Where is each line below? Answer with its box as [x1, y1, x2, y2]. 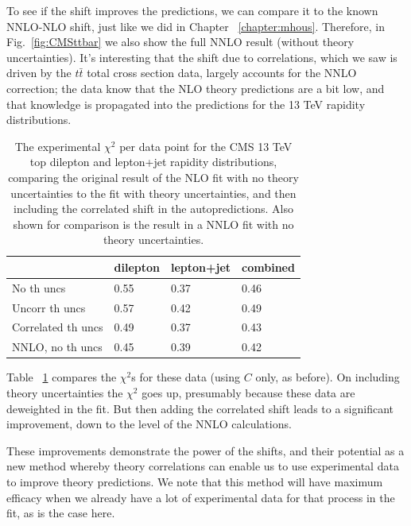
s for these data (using [131, 369, 241, 385]
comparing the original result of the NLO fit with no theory [8, 168, 299, 185]
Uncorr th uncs [12, 299, 86, 315]
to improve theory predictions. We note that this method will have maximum [6, 473, 383, 489]
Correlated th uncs [12, 319, 103, 335]
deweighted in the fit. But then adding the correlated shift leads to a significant [6, 400, 394, 416]
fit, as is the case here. [6, 505, 115, 521]
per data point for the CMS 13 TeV [119, 137, 293, 154]
